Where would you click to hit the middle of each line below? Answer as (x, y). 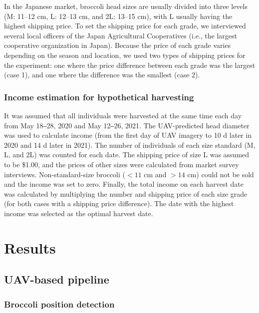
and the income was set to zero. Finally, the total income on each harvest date (124, 184)
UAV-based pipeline (57, 279)
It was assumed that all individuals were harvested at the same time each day (123, 115)
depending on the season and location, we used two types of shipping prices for (125, 55)
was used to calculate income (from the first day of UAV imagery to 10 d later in (128, 135)
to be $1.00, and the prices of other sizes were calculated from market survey (122, 164)
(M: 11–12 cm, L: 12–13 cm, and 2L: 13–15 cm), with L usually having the (118, 16)
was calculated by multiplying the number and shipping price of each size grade (126, 193)
